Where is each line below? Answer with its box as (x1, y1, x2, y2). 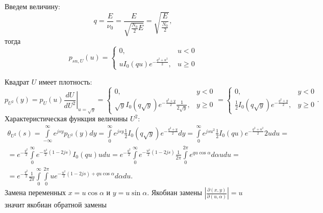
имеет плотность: (38, 76, 92, 87)
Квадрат (5, 76, 30, 87)
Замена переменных (5, 187, 66, 198)
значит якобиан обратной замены (5, 199, 107, 210)
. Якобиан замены (147, 187, 202, 198)
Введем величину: (5, 1, 60, 11)
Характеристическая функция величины (5, 113, 128, 124)
